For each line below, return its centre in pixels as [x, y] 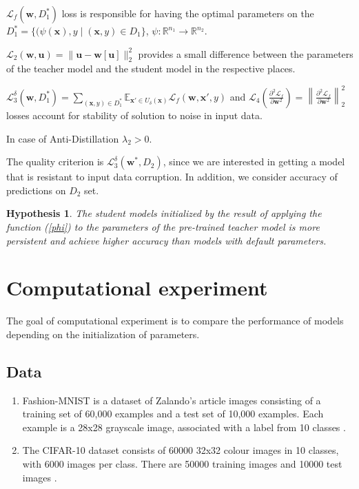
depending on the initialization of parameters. [103, 334]
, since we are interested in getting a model [254, 162]
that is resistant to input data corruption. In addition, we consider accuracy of [172, 177]
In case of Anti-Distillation [63, 138]
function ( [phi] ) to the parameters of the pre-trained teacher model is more [163, 226]
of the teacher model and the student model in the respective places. [151, 69]
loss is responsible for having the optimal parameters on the [188, 13]
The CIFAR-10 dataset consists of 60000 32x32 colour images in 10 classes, [181, 450]
